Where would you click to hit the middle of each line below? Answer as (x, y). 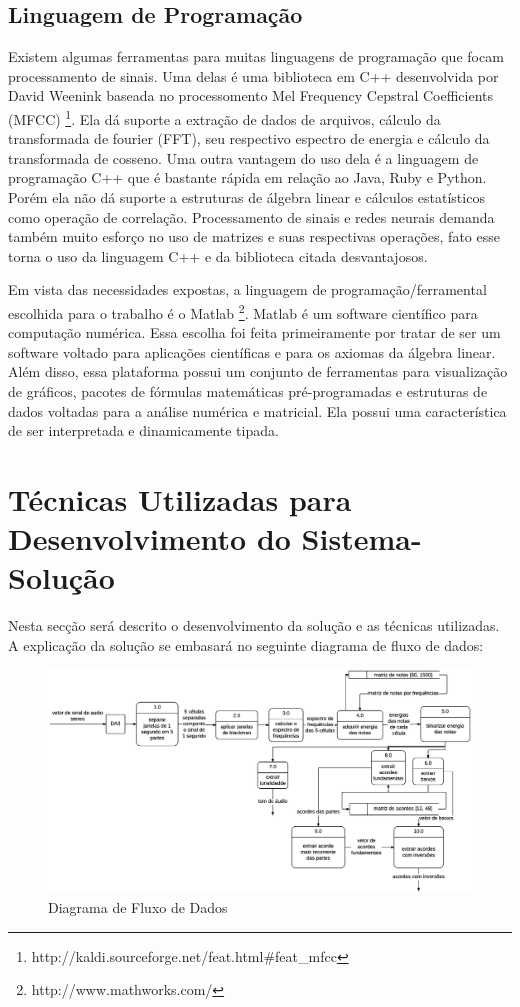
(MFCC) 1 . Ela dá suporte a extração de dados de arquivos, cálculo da (224, 117)
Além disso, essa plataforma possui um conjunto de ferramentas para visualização (258, 371)
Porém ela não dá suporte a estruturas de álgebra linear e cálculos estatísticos (246, 197)
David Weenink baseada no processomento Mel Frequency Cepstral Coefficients (251, 95)
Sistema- (361, 538)
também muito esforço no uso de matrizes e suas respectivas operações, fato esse (254, 236)
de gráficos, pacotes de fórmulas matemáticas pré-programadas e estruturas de (248, 391)
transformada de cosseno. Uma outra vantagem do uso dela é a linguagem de (243, 157)
